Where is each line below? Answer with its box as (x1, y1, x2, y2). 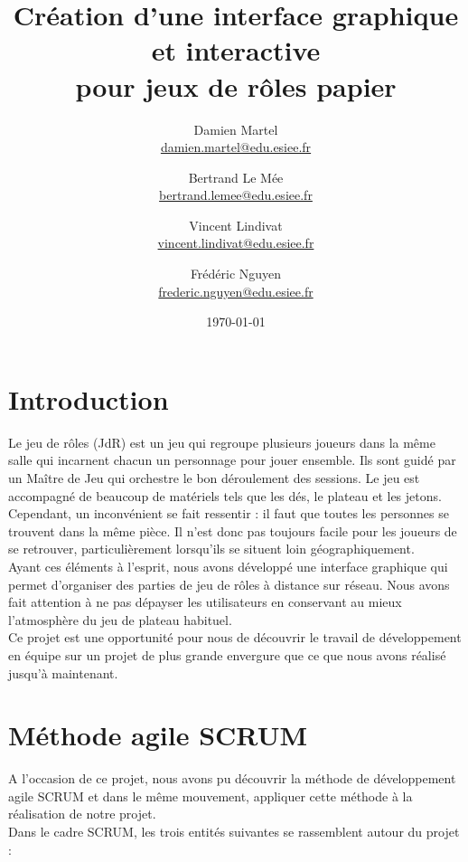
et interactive (151, 32, 321, 69)
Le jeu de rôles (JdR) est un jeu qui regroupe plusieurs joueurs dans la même (8, 432, 435, 451)
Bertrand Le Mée (188, 167, 284, 186)
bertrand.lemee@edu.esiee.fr (159, 185, 313, 204)
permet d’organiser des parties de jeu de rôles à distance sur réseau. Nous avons (8, 574, 450, 593)
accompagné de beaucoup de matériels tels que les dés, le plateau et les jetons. (8, 486, 442, 505)
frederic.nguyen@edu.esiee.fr (158, 281, 314, 300)
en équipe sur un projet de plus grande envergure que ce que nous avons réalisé (8, 645, 446, 664)
